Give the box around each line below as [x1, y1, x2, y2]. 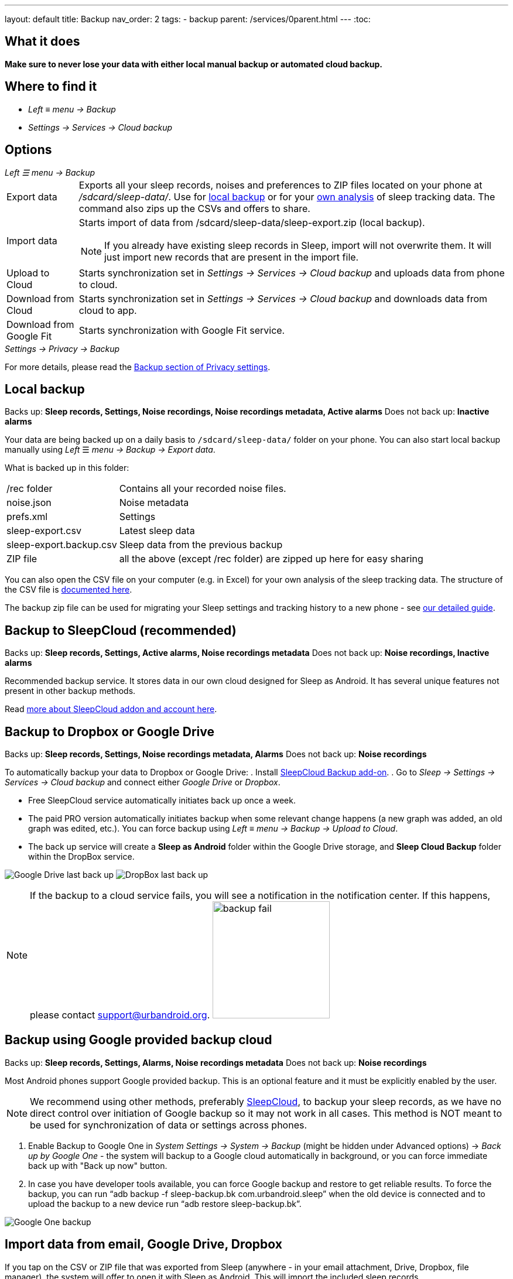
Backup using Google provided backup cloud [5, 1032, 272, 1048]
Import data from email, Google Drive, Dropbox [5, 1237, 282, 1252]
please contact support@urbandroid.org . [30, 1009, 210, 1021]
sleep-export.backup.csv [6, 539, 117, 551]
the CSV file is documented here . [5, 584, 132, 595]
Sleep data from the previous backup [119, 539, 283, 551]
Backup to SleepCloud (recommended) [5, 623, 237, 638]
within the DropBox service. [28, 851, 135, 862]
